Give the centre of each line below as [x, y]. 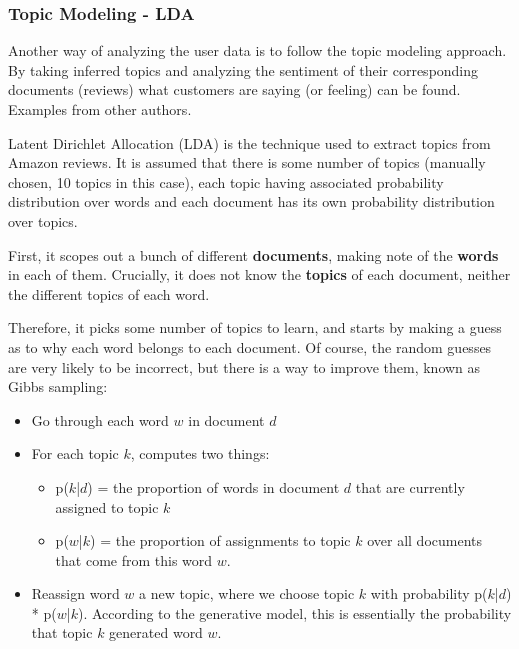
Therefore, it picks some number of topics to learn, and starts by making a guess [255, 327]
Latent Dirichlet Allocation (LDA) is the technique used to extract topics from [249, 142]
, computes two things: [200, 453]
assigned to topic [107, 506]
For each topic [75, 453]
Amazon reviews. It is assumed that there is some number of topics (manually [247, 162]
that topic [62, 632]
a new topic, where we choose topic [247, 593]
